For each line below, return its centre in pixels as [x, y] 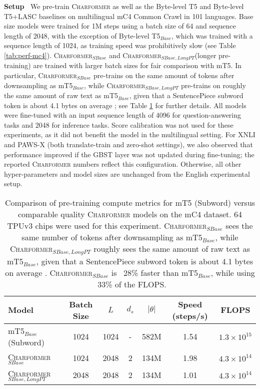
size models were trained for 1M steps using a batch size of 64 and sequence [120, 26]
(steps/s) [190, 315]
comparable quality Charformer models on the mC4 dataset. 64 [130, 214]
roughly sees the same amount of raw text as [172, 249]
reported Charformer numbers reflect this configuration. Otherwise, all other [123, 164]
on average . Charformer [49, 272]
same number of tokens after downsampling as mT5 [112, 237]
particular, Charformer [40, 75]
